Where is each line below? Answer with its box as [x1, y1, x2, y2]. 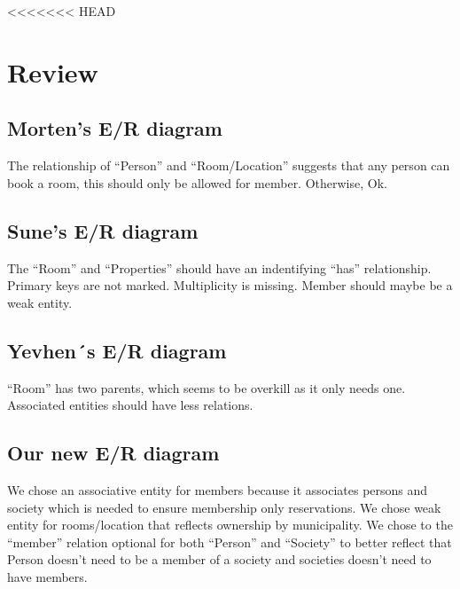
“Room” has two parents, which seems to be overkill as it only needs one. [7, 378, 406, 397]
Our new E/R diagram [7, 439, 220, 467]
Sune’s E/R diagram [7, 216, 199, 244]
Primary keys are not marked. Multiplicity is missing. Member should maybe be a [7, 276, 453, 294]
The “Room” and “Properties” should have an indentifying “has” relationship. [7, 258, 432, 277]
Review [7, 53, 98, 90]
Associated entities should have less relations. [7, 396, 253, 414]
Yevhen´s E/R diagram [7, 336, 227, 364]
